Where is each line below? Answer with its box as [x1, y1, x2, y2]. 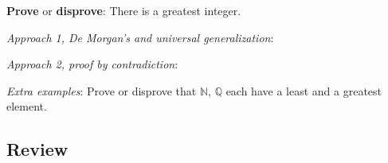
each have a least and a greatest [225, 82, 382, 99]
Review [6, 137, 69, 161]
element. [6, 98, 47, 114]
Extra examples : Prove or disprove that [6, 82, 197, 99]
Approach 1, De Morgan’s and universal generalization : [6, 29, 274, 45]
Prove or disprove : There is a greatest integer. [6, 2, 241, 18]
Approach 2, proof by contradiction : [6, 56, 178, 72]
